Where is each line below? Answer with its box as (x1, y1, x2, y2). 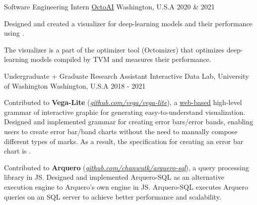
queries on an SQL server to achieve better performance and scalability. (4, 191, 221, 202)
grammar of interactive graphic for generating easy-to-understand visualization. (4, 106, 246, 117)
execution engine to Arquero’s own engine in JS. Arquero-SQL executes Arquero (4, 181, 248, 192)
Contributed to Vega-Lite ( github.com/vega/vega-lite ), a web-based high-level (4, 97, 242, 107)
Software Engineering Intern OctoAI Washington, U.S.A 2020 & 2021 (4, 1, 215, 11)
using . (4, 28, 24, 38)
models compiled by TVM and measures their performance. (30, 54, 211, 64)
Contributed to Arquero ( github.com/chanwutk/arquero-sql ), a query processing (4, 162, 249, 172)
